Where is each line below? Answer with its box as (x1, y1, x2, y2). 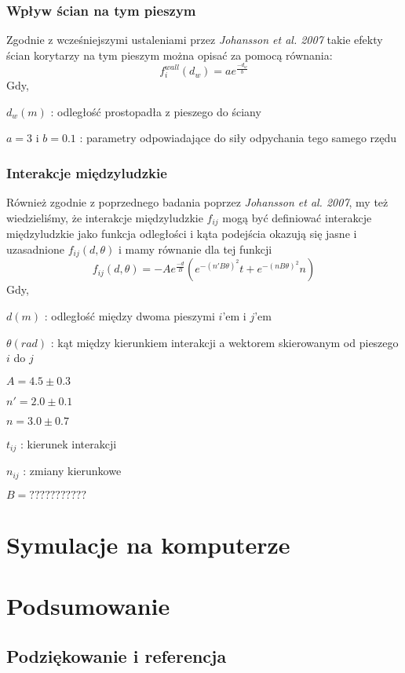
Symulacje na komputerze (6, 528, 290, 560)
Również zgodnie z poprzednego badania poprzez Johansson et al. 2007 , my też (6, 194, 389, 210)
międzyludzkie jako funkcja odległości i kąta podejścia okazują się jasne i (6, 225, 357, 242)
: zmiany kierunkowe (23, 463, 122, 479)
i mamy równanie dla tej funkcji (118, 240, 272, 257)
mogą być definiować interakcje (222, 209, 372, 225)
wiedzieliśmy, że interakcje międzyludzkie (6, 209, 203, 225)
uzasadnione (6, 240, 64, 257)
